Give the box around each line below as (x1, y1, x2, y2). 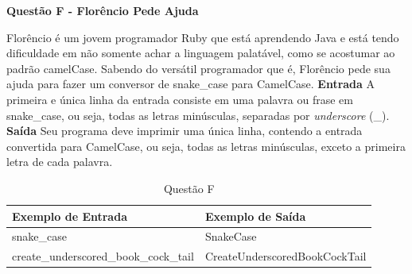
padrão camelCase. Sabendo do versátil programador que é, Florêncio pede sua (6, 60, 391, 76)
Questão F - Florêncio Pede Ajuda (6, 2, 199, 18)
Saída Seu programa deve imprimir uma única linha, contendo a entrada (6, 122, 363, 139)
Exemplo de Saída (204, 207, 306, 224)
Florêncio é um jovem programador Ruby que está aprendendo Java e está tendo (6, 29, 399, 45)
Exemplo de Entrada (12, 207, 127, 224)
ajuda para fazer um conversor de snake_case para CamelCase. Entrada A (6, 75, 375, 92)
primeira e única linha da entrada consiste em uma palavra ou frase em (6, 91, 353, 107)
